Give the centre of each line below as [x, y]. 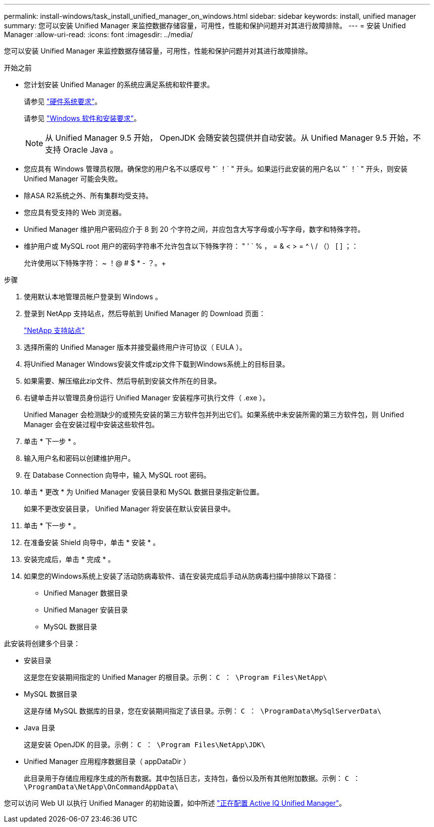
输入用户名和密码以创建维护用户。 [79, 458]
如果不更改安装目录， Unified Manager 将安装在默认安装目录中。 [129, 509]
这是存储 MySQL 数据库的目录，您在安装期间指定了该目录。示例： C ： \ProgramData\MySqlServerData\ [203, 711]
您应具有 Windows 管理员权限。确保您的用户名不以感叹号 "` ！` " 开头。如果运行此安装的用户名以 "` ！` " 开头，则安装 [216, 169]
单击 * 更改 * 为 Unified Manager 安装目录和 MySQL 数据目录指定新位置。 [144, 492]
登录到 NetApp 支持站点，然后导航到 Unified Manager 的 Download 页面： [145, 313]
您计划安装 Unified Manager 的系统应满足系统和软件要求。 [119, 84]
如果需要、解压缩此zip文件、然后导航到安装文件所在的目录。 [122, 381]
